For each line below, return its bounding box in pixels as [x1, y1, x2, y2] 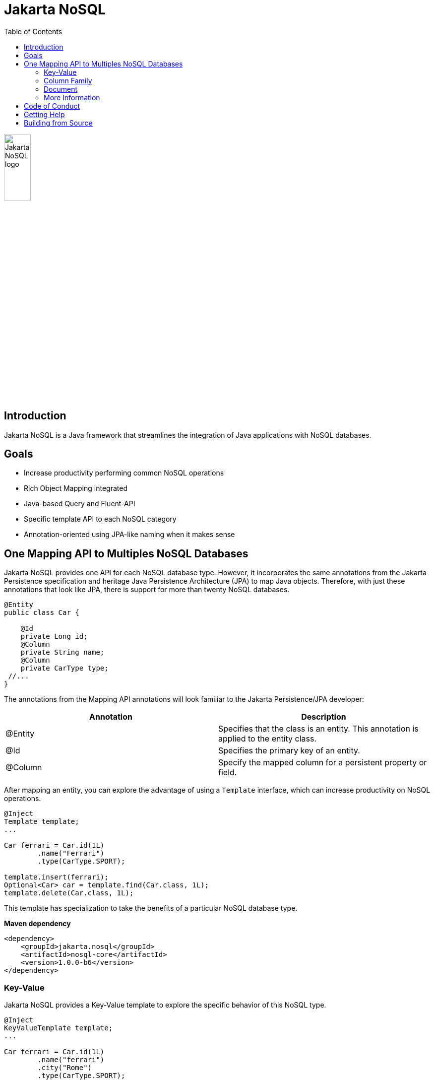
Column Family [44, 76, 92, 85]
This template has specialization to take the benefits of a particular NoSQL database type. [4, 904, 298, 913]
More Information [44, 93, 100, 102]
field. [218, 767, 237, 778]
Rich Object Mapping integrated [24, 484, 127, 493]
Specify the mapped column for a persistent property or [218, 757, 427, 768]
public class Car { [4, 608, 79, 617]
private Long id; [20, 632, 88, 641]
